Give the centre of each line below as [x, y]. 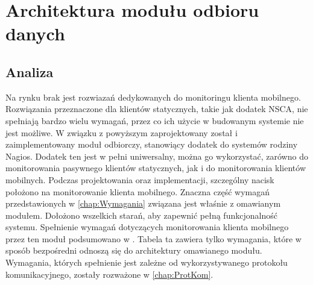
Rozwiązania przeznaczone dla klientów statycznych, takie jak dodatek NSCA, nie [157, 109]
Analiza [30, 71]
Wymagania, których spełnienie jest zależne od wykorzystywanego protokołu [147, 262]
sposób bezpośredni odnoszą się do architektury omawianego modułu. [134, 250]
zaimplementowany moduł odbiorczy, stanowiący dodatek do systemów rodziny [152, 144]
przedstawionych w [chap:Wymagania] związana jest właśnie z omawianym [143, 203]
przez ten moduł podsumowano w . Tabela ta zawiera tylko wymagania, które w [153, 238]
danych [35, 33]
